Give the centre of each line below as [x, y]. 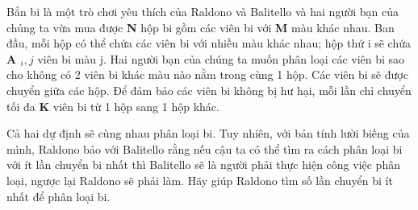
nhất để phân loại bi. [59, 196]
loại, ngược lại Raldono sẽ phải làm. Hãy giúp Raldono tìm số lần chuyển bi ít [200, 180]
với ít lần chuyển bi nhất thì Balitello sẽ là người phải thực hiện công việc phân [203, 165]
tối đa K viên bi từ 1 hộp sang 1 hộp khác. [113, 106]
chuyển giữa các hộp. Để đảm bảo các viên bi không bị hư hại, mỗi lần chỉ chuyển [209, 90]
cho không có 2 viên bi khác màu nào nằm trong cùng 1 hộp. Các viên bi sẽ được [207, 74]
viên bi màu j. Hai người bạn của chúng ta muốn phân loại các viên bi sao [221, 58]
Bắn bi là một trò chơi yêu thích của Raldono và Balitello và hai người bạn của [203, 11]
